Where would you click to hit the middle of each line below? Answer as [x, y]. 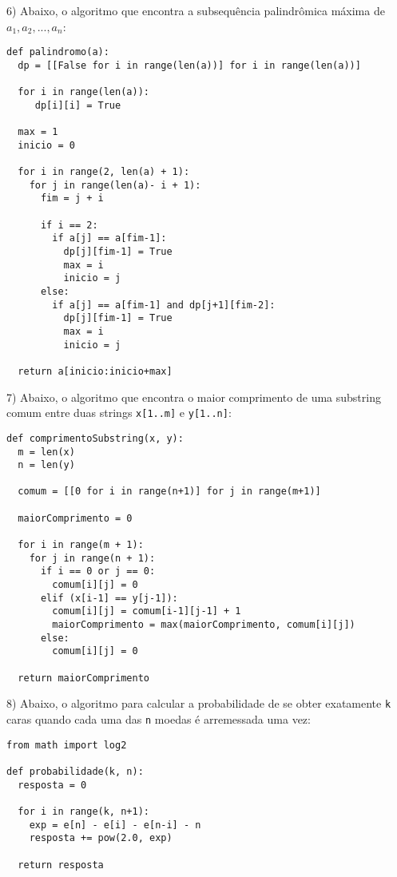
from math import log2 [67, 745]
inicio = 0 [46, 145]
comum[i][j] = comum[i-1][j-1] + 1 [147, 611]
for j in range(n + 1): [92, 558]
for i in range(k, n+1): [83, 811]
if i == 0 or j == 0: [98, 571]
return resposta [61, 865]
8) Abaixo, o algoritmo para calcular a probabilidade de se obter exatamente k [199, 703]
